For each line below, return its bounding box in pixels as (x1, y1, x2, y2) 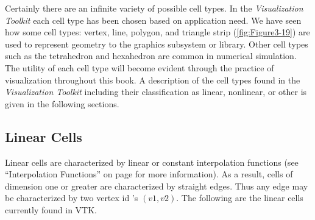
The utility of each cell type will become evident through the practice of (5, 61, 274, 74)
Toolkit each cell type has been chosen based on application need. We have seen (5, 13, 302, 26)
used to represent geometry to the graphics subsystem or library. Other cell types (5, 37, 308, 50)
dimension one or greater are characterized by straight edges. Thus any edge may (5, 179, 308, 192)
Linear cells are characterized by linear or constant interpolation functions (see (5, 155, 299, 168)
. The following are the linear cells (176, 191, 303, 204)
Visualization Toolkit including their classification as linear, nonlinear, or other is (5, 85, 307, 98)
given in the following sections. (5, 97, 119, 110)
